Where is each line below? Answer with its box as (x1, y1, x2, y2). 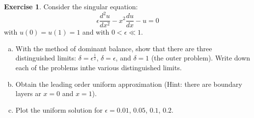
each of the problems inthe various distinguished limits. (15, 62, 182, 72)
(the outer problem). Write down (151, 53, 251, 63)
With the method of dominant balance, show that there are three (15, 43, 212, 53)
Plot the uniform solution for (15, 104, 103, 115)
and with (82, 27, 110, 37)
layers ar (15, 88, 41, 98)
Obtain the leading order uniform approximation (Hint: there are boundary (15, 79, 242, 89)
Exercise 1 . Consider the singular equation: (4, 1, 138, 11)
